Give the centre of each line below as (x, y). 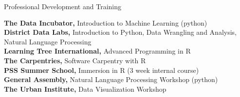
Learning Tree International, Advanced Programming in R (97, 51)
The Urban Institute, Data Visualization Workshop (85, 89)
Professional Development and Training (63, 6)
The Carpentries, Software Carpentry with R (75, 60)
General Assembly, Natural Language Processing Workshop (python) (111, 79)
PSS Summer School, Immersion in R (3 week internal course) (102, 70)
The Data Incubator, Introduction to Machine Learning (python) (106, 22)
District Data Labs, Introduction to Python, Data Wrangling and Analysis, (120, 32)
